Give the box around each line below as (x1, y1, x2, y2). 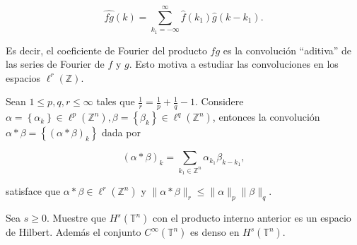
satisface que (6, 184, 61, 198)
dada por (102, 125, 141, 140)
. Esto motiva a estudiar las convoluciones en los (129, 56, 339, 71)
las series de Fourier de (6, 56, 105, 71)
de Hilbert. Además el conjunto (6, 225, 141, 239)
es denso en (190, 225, 240, 239)
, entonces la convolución (212, 109, 320, 124)
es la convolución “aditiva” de (223, 42, 352, 57)
